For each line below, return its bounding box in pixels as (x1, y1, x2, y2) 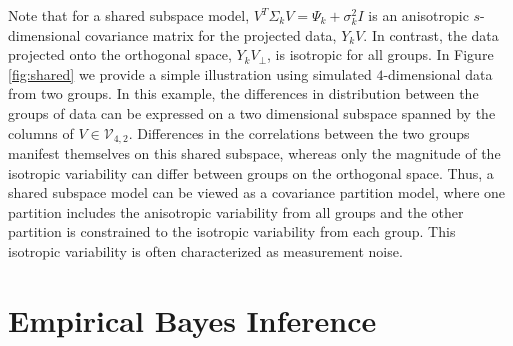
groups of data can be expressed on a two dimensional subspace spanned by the (8, 102, 496, 123)
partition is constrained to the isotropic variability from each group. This (8, 221, 456, 242)
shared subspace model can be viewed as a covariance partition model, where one (8, 182, 506, 203)
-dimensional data (383, 63, 493, 84)
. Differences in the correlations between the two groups (128, 122, 470, 143)
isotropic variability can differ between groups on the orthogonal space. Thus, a (8, 162, 494, 183)
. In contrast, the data (363, 24, 499, 45)
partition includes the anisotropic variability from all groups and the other (8, 201, 464, 222)
